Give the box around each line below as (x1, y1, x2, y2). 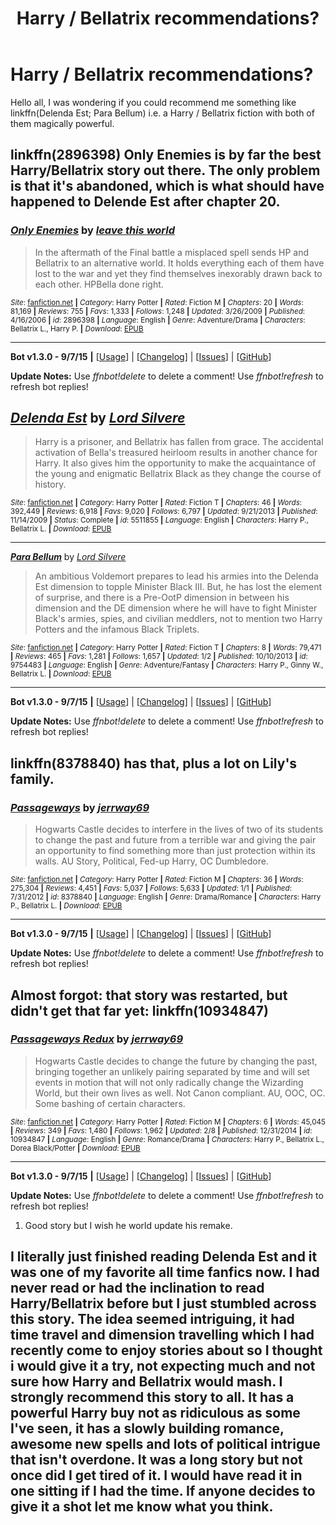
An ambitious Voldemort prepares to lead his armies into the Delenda (34, 570, 319, 582)
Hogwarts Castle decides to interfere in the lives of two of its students (34, 823, 324, 836)
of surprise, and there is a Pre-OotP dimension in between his (34, 592, 290, 604)
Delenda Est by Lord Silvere (10, 410, 186, 427)
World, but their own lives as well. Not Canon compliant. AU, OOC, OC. (34, 1087, 326, 1099)
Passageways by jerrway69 (10, 800, 150, 814)
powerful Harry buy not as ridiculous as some (10, 1405, 301, 1422)
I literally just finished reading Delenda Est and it (10, 1248, 318, 1266)
